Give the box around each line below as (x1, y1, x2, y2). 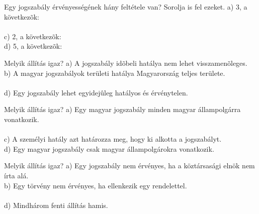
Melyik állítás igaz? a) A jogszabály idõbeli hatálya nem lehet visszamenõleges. (4, 57, 247, 68)
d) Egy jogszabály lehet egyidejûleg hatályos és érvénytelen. (4, 87, 188, 97)
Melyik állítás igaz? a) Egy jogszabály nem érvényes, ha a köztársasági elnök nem (4, 160, 255, 171)
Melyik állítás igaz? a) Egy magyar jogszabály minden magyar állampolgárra (4, 104, 241, 115)
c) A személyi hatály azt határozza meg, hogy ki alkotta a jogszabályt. (4, 134, 222, 144)
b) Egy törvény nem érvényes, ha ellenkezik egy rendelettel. (4, 180, 187, 190)
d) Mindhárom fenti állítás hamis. (4, 199, 108, 210)
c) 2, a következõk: (4, 31, 61, 41)
